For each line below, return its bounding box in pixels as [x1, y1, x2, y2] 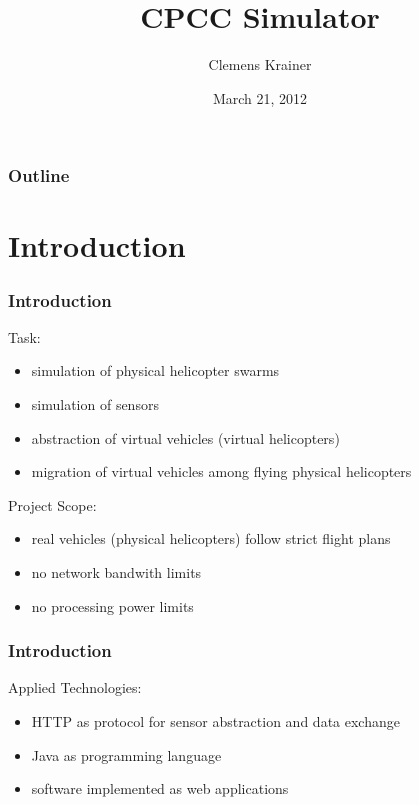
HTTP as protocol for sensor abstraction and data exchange [31, 710, 400, 731]
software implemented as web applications [31, 778, 289, 799]
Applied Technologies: [8, 677, 142, 698]
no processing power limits [31, 595, 194, 616]
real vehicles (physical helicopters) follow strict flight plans [31, 528, 391, 549]
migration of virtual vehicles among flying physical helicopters [31, 461, 412, 482]
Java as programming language [31, 744, 222, 765]
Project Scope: [8, 494, 97, 515]
